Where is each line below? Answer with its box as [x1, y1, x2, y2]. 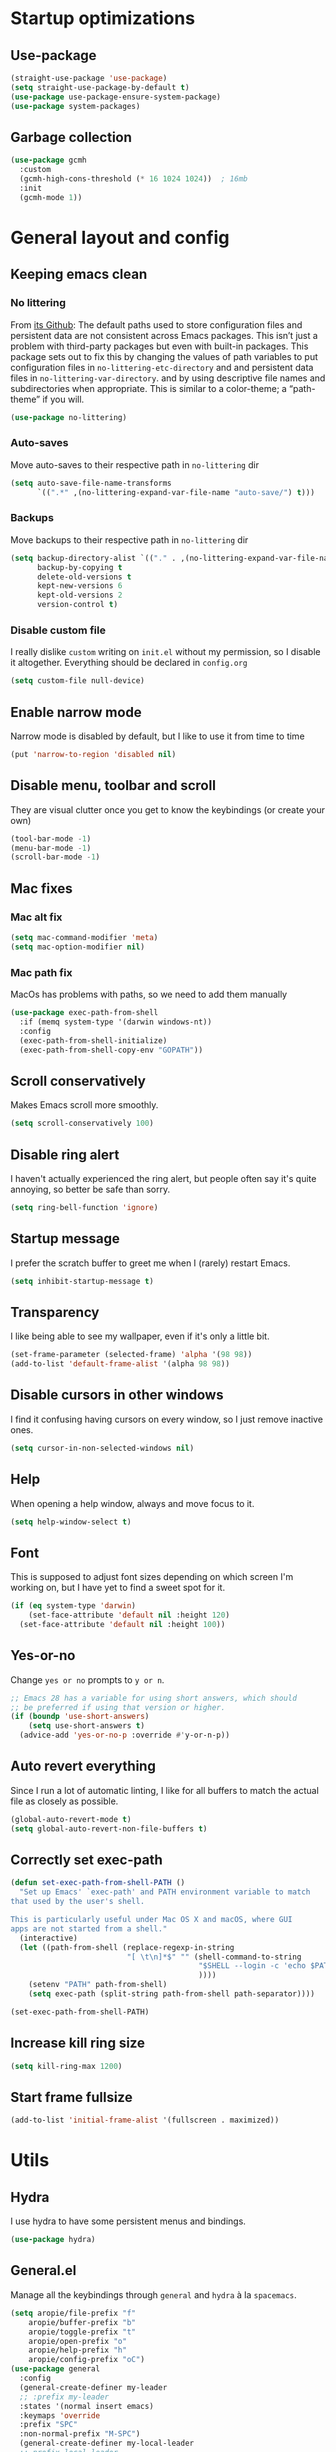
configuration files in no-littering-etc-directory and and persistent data [10, 361, 314, 373]
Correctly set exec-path [10, 1852, 163, 1869]
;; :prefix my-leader [19, 2392, 110, 2402]
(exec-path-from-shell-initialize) [19, 1035, 168, 1046]
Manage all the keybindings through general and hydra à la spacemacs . [10, 2288, 297, 2301]
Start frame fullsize [10, 2088, 133, 2106]
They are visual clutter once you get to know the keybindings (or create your [10, 803, 326, 816]
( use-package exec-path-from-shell [10, 1008, 159, 1018]
